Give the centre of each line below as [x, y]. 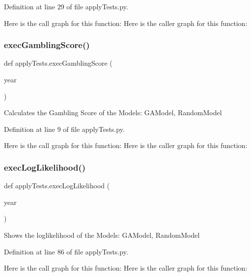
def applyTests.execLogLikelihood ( [57, 186]
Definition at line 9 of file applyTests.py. [64, 129]
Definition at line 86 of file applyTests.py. [66, 251]
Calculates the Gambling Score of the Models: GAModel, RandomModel [113, 113]
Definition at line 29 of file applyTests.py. [66, 6]
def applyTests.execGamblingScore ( [58, 63]
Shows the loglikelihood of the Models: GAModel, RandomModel [102, 235]
